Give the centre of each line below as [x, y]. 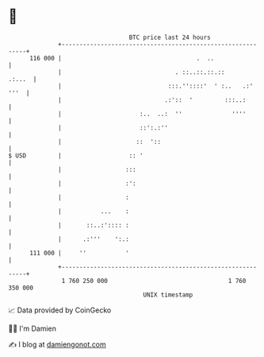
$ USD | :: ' [76, 155]
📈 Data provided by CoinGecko [60, 310]
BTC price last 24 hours [170, 37]
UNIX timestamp [168, 295]
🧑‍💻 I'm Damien [33, 328]
